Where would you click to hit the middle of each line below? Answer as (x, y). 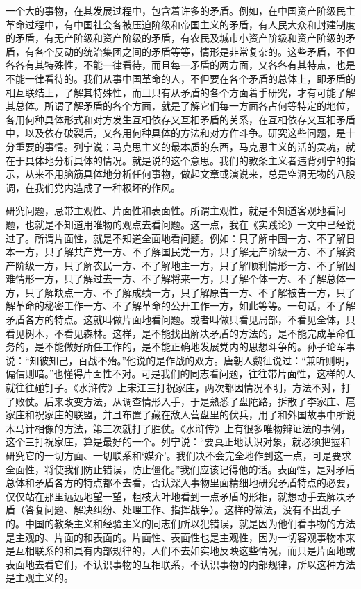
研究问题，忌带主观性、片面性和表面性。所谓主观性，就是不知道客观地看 (171, 211)
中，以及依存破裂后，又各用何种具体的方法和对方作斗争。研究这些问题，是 (176, 133)
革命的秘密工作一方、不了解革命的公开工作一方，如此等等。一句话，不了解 (185, 306)
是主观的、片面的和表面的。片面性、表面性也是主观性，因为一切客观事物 (171, 537)
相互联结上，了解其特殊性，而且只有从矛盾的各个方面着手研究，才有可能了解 (180, 92)
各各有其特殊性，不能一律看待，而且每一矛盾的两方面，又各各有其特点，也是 (180, 65)
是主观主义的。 (40, 578)
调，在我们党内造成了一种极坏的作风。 (93, 187)
